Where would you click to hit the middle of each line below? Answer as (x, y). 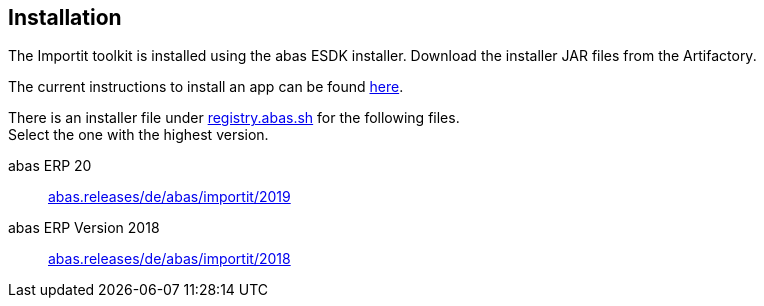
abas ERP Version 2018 (84, 228)
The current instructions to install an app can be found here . (206, 87)
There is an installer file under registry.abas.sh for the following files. (234, 118)
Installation (65, 17)
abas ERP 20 (50, 166)
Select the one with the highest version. (138, 135)
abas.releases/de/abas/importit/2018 (169, 259)
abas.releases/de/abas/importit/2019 (169, 197)
